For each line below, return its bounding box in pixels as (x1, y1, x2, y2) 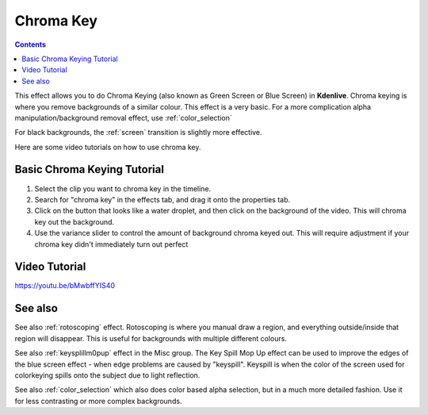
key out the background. (34, 217, 115, 226)
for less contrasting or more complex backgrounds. (14, 396, 182, 405)
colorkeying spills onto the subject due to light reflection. (14, 370, 201, 380)
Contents (14, 40, 47, 49)
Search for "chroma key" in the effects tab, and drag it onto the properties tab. (34, 194, 291, 204)
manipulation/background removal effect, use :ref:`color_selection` (14, 113, 233, 122)
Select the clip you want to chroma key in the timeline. (34, 183, 212, 194)
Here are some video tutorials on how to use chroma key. (14, 142, 201, 152)
